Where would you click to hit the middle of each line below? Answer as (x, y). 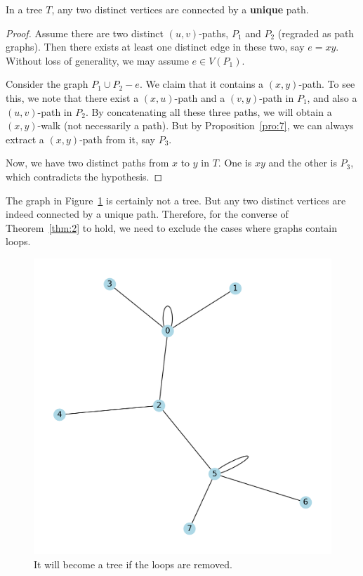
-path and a (200, 97)
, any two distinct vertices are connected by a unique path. (180, 9)
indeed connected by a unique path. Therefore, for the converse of (147, 214)
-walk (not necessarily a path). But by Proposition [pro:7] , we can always (196, 125)
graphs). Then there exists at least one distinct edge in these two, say (155, 47)
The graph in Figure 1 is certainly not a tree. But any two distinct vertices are (176, 200)
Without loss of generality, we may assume (97, 60)
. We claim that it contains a (202, 84)
